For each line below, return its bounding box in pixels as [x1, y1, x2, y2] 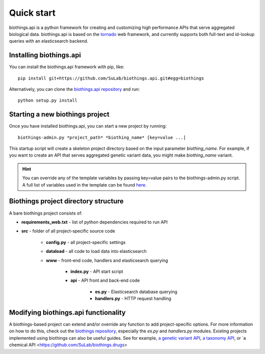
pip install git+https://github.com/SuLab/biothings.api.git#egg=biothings [18, 75, 204, 81]
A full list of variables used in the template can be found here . [22, 182, 147, 188]
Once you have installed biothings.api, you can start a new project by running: [9, 123, 167, 129]
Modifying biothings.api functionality [9, 308, 126, 317]
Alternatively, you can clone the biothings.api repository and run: [9, 86, 140, 92]
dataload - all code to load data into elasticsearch [46, 248, 147, 254]
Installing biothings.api [9, 51, 81, 59]
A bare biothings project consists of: [9, 210, 83, 216]
